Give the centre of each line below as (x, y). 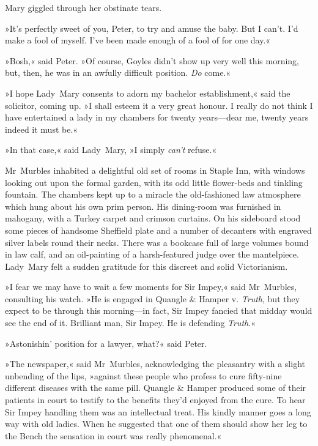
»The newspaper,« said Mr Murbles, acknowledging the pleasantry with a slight (155, 364)
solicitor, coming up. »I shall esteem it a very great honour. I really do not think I (159, 105)
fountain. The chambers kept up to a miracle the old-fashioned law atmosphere (153, 194)
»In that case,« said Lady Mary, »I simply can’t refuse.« (111, 150)
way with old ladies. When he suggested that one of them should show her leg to (156, 424)
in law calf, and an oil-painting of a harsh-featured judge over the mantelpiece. (152, 254)
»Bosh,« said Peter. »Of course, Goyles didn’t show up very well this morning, (152, 60)
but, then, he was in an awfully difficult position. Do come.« (118, 72)
